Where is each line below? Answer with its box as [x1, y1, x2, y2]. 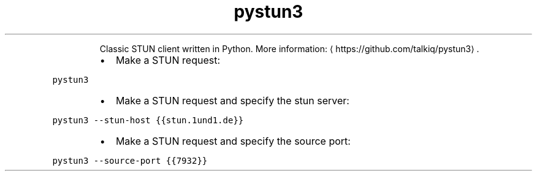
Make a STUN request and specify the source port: [115, 134, 351, 147]
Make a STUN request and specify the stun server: [115, 94, 349, 107]
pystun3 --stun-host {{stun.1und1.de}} [52, 115, 244, 125]
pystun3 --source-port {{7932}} [52, 155, 208, 166]
